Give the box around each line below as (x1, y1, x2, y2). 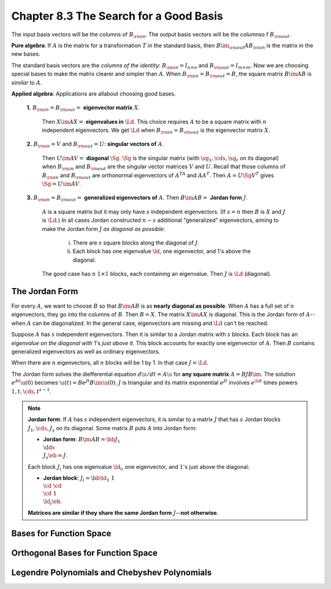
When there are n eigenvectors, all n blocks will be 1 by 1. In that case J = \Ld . (11, 359, 208, 367)
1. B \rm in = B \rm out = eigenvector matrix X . (26, 104, 140, 113)
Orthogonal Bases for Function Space (11, 547, 158, 558)
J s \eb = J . (43, 452, 67, 460)
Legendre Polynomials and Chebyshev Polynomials (11, 567, 212, 577)
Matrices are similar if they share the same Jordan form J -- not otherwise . (28, 509, 219, 516)
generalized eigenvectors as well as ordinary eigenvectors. (11, 348, 161, 355)
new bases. (11, 50, 41, 58)
